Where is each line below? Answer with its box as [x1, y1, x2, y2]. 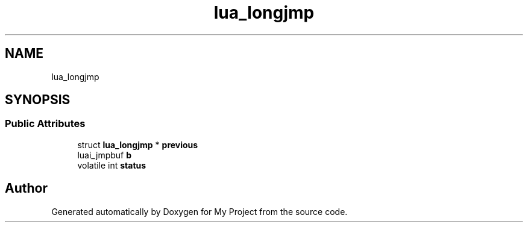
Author [5, 181, 48, 196]
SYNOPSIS [5, 92, 71, 108]
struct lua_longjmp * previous [77, 139, 198, 150]
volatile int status [77, 160, 146, 170]
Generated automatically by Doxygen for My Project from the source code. [51, 206, 348, 217]
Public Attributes [5, 117, 86, 130]
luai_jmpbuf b [77, 149, 132, 160]
